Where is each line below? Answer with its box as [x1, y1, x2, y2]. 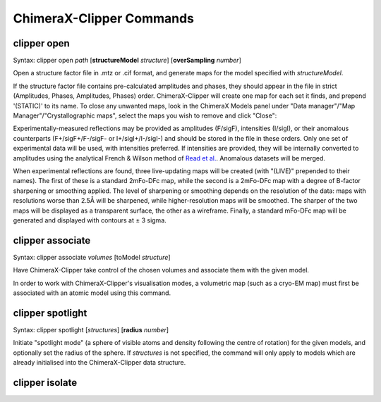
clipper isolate [13, 377, 78, 389]
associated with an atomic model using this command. [13, 289, 171, 297]
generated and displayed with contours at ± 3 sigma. [13, 215, 167, 225]
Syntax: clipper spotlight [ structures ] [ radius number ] [13, 325, 169, 334]
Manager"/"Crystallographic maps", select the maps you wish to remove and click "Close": [13, 111, 277, 120]
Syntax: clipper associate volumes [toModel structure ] [13, 253, 171, 261]
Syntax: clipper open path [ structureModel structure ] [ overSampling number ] [13, 56, 241, 65]
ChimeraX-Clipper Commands [13, 11, 194, 26]
